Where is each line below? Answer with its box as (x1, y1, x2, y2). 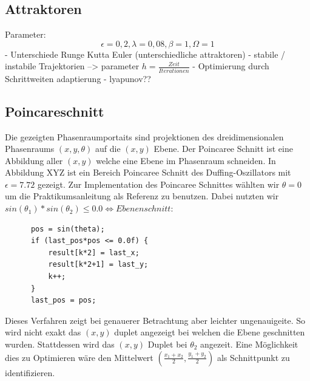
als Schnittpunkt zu (217, 351, 290, 363)
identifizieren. (5, 366, 55, 379)
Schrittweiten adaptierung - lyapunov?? (5, 72, 151, 84)
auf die (95, 142, 121, 155)
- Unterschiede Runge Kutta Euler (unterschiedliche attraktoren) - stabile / (5, 47, 286, 60)
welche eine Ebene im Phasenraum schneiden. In (96, 154, 276, 166)
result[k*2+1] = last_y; (48, 260, 149, 269)
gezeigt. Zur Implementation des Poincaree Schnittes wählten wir (37, 177, 280, 190)
